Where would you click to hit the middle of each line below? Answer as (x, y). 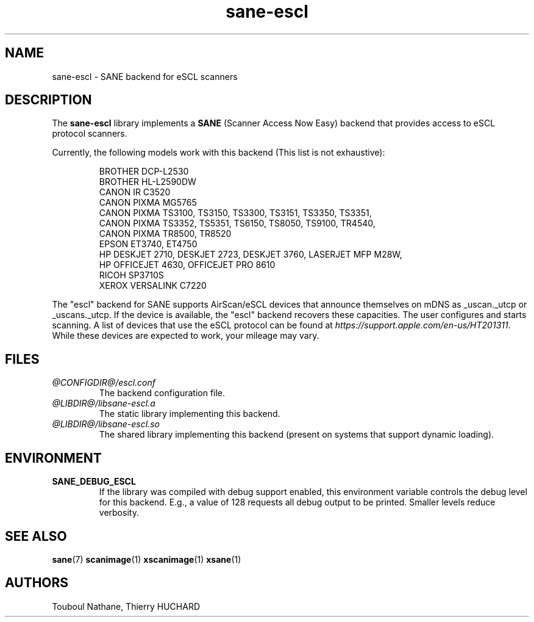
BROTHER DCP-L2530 (144, 172)
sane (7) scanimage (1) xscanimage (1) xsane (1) (147, 559)
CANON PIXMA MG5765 (148, 203)
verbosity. (119, 513)
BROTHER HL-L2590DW (148, 182)
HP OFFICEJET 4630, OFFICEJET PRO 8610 (187, 265)
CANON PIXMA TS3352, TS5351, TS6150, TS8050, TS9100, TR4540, (237, 223)
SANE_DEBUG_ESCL (94, 482)
